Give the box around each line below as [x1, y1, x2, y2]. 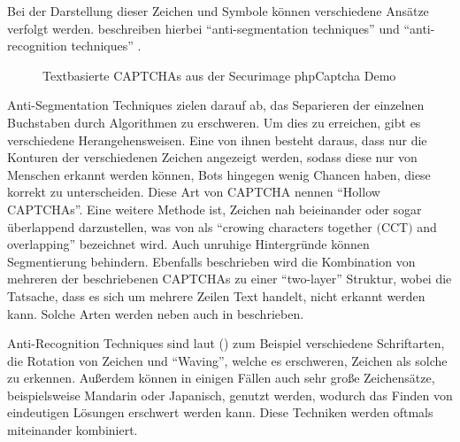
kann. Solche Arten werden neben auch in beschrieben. [7, 304, 304, 322]
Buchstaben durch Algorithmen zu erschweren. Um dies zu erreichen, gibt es [7, 112, 421, 131]
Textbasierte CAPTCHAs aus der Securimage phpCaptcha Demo [42, 66, 396, 84]
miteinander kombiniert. [7, 421, 138, 439]
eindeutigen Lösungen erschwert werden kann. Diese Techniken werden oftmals [7, 403, 433, 422]
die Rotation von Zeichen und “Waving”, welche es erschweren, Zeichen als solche [7, 351, 448, 369]
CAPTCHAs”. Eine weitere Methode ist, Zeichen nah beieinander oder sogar [7, 199, 422, 218]
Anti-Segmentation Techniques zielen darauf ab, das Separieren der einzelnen [7, 96, 425, 114]
